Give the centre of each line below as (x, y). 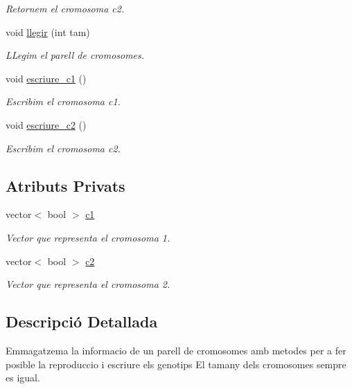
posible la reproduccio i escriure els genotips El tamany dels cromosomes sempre (176, 364)
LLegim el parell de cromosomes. (75, 55)
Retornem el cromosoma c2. (65, 8)
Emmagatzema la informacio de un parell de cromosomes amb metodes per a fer (176, 350)
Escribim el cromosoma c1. (63, 101)
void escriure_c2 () (46, 124)
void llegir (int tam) (48, 31)
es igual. (23, 378)
